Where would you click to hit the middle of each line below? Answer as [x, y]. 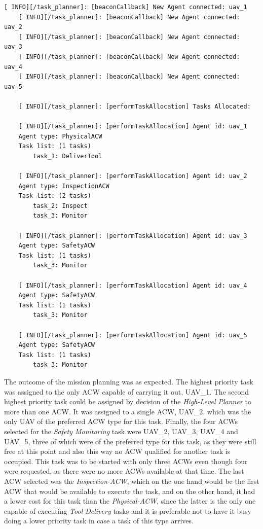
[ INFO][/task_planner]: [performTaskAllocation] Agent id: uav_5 [133, 335]
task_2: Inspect [60, 206]
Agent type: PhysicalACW [60, 136]
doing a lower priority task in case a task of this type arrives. [99, 521]
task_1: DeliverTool [68, 156]
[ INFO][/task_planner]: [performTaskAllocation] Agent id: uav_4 [133, 285]
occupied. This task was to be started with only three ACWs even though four [126, 461]
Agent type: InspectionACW [64, 186]
